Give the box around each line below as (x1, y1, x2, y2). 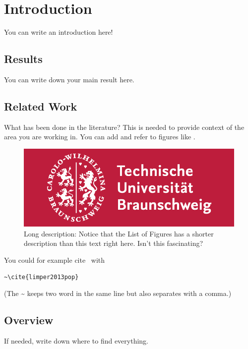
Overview (4, 312, 54, 328)
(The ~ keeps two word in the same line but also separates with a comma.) (4, 288, 232, 298)
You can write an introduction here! (4, 27, 113, 37)
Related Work (4, 98, 77, 114)
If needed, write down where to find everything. (4, 336, 149, 346)
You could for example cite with (4, 255, 105, 265)
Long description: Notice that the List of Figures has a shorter (24, 228, 214, 238)
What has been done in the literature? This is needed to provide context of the (4, 121, 245, 132)
